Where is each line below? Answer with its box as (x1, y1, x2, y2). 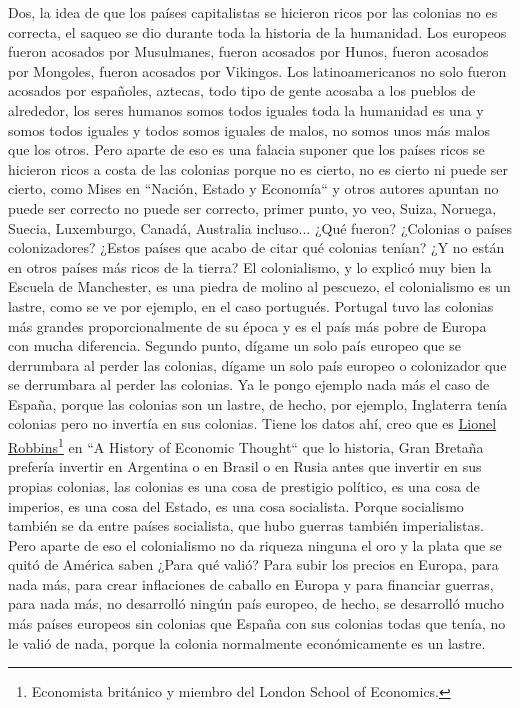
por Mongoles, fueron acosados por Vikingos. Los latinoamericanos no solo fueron (8, 60, 507, 81)
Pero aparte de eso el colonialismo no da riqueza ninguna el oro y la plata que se (8, 534, 502, 555)
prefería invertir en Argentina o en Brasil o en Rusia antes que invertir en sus (8, 456, 482, 477)
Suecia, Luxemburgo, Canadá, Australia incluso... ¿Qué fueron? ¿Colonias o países (8, 217, 512, 238)
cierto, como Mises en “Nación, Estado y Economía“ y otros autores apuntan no (8, 178, 499, 199)
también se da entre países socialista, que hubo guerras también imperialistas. (8, 515, 484, 536)
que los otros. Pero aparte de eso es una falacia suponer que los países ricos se (8, 139, 485, 160)
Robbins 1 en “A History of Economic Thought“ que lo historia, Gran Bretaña (8, 434, 484, 457)
